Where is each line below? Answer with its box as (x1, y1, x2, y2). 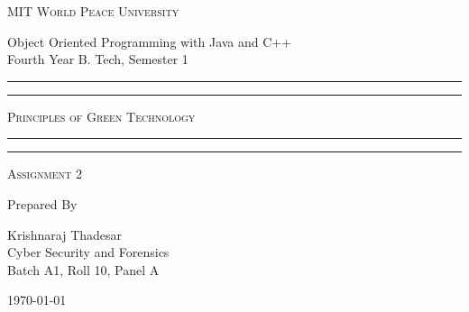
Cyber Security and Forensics (7, 243, 170, 262)
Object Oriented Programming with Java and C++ (7, 32, 292, 50)
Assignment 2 (7, 164, 82, 183)
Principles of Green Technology (7, 106, 196, 125)
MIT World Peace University (7, 2, 179, 20)
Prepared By (7, 194, 78, 213)
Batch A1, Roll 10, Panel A (7, 260, 160, 279)
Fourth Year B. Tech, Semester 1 (7, 50, 189, 69)
